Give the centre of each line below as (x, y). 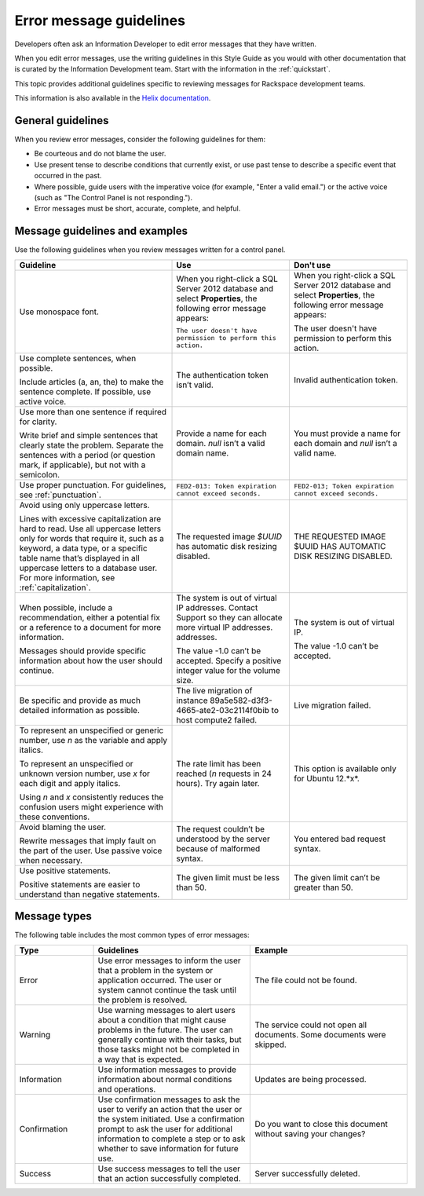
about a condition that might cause (162, 1019)
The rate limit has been (219, 763)
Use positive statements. (65, 870)
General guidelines (62, 121)
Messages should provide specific (83, 650)
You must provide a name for (347, 433)
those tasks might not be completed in (168, 1049)
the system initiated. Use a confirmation (171, 1119)
